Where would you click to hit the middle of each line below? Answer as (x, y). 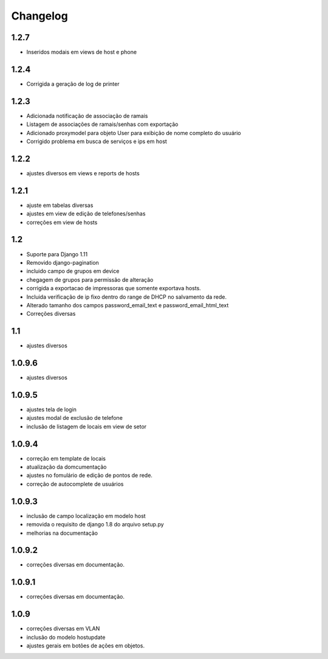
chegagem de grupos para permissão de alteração (90, 279)
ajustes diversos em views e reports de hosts (83, 173)
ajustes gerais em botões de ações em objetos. (86, 646)
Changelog (39, 16)
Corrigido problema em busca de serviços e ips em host (97, 141)
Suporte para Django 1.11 (57, 254)
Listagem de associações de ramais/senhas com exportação (102, 124)
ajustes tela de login (52, 410)
